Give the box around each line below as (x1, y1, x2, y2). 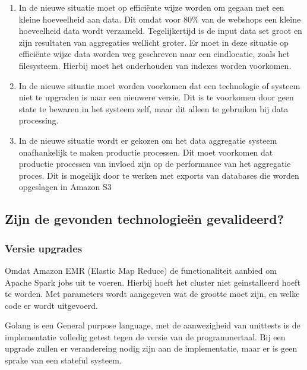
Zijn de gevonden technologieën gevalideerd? (5, 210, 284, 228)
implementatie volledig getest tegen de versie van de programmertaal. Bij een (5, 330, 286, 343)
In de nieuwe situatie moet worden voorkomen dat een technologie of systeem (18, 79, 300, 91)
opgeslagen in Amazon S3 (18, 181, 112, 193)
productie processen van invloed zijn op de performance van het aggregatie (18, 157, 291, 170)
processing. (18, 114, 59, 127)
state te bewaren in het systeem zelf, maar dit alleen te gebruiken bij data (18, 102, 289, 115)
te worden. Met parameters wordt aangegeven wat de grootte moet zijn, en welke (5, 287, 300, 300)
